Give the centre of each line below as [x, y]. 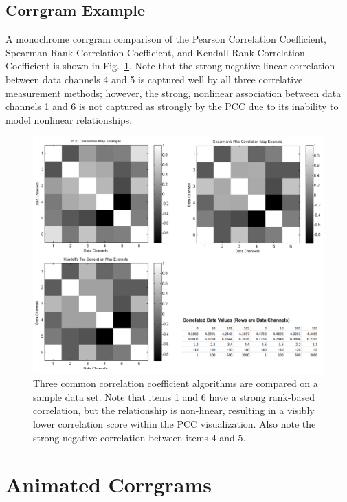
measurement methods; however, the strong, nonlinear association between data [173, 92]
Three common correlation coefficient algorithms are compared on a [176, 383]
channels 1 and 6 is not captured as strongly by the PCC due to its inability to [172, 106]
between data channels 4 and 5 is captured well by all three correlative [154, 79]
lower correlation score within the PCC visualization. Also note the [175, 424]
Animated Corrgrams [109, 484]
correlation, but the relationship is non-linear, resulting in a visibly [174, 410]
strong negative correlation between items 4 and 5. [139, 437]
